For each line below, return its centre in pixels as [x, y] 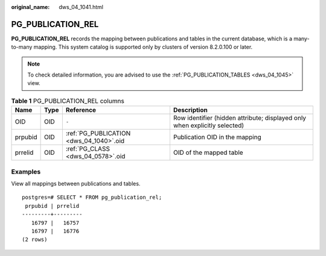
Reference [81, 110]
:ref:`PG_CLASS [88, 149]
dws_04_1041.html [81, 7]
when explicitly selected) [209, 125]
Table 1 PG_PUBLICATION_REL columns [68, 101]
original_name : [30, 7]
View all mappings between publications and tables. [76, 183]
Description [190, 110]
